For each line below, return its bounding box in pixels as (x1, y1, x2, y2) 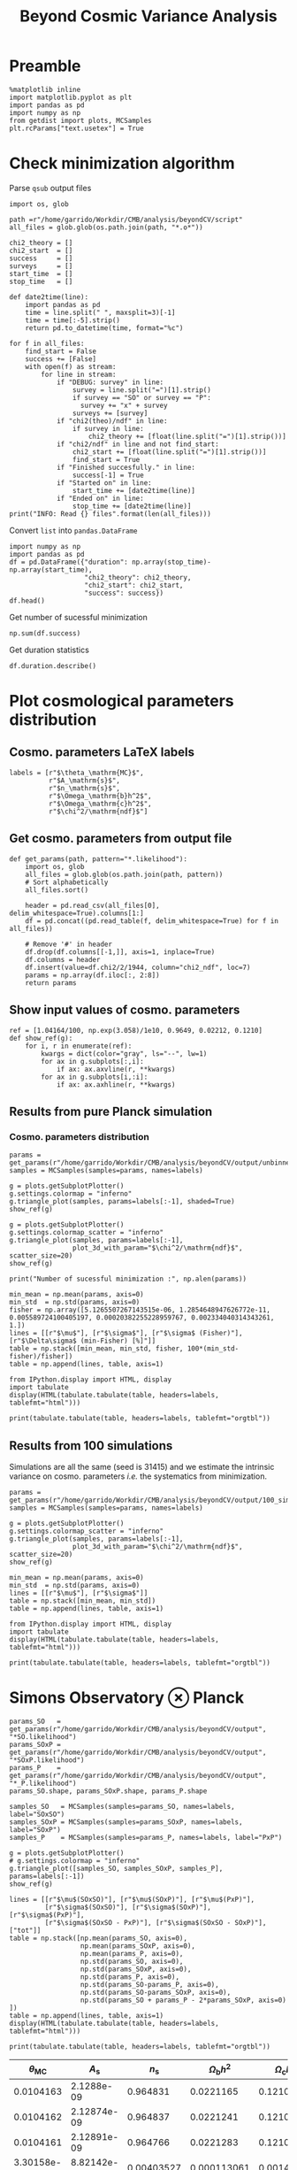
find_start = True (72, 455, 141, 464)
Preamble (9, 56, 81, 76)
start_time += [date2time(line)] (72, 486, 196, 495)
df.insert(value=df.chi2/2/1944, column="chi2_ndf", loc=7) (25, 963, 251, 972)
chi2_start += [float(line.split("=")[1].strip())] (72, 447, 267, 457)
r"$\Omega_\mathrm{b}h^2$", (48, 791, 152, 800)
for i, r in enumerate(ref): (25, 1042, 133, 1050)
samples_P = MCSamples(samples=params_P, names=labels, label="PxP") (9, 1833, 283, 1842)
